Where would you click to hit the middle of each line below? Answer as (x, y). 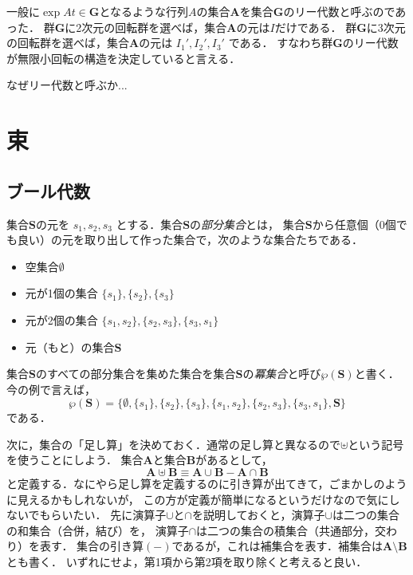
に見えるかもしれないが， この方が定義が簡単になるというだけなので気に (198, 499)
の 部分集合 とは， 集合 (248, 224)
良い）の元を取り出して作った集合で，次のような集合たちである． (190, 240)
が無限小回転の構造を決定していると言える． (124, 58)
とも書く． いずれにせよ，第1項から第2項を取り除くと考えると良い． (187, 562)
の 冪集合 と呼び (282, 374)
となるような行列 (144, 11)
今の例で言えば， (51, 389)
